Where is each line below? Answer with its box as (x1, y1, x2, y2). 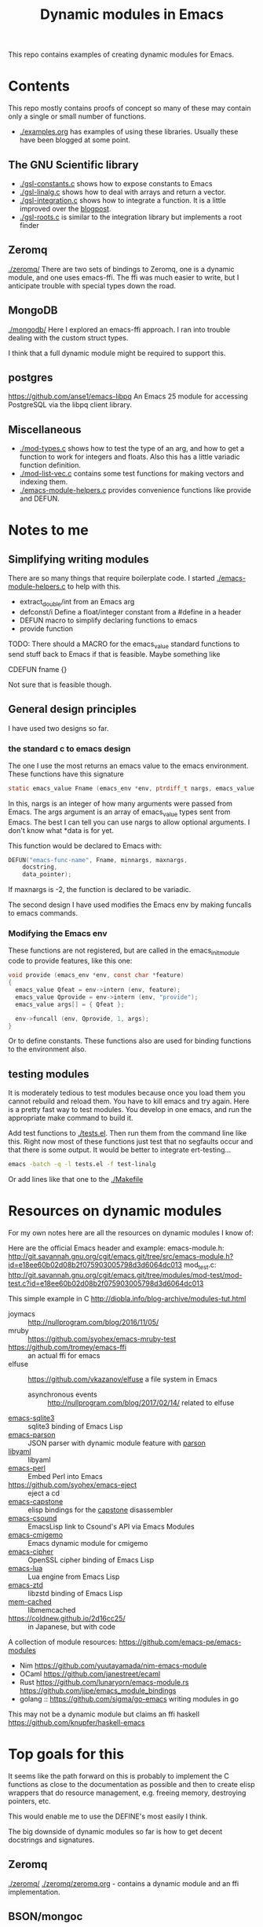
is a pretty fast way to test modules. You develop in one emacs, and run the (8, 1105, 252, 1114)
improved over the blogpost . (19, 204, 111, 213)
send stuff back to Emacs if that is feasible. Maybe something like (8, 649, 221, 659)
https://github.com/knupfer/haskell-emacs (8, 1717, 145, 1727)
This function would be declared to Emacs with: (8, 841, 163, 850)
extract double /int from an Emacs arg (19, 597, 135, 608)
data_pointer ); (22, 871, 72, 879)
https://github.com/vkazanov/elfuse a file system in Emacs (27, 1374, 217, 1384)
